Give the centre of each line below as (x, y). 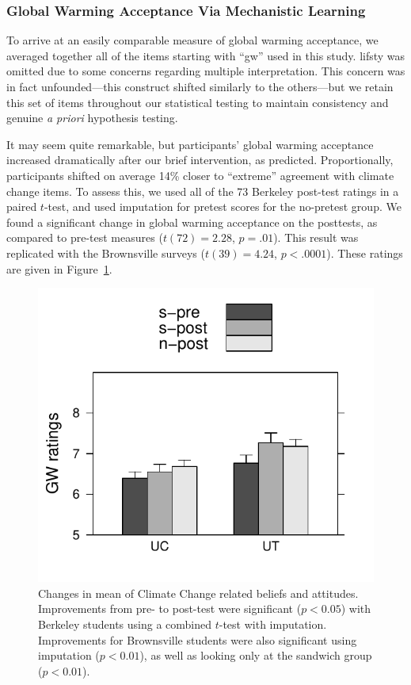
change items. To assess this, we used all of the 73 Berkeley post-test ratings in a (203, 191)
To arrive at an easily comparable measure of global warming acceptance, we (192, 40)
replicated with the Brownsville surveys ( (106, 253)
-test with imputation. (273, 624)
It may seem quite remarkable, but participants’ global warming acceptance (190, 144)
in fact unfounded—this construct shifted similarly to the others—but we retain (200, 86)
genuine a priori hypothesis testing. (92, 118)
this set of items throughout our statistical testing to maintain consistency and (198, 102)
